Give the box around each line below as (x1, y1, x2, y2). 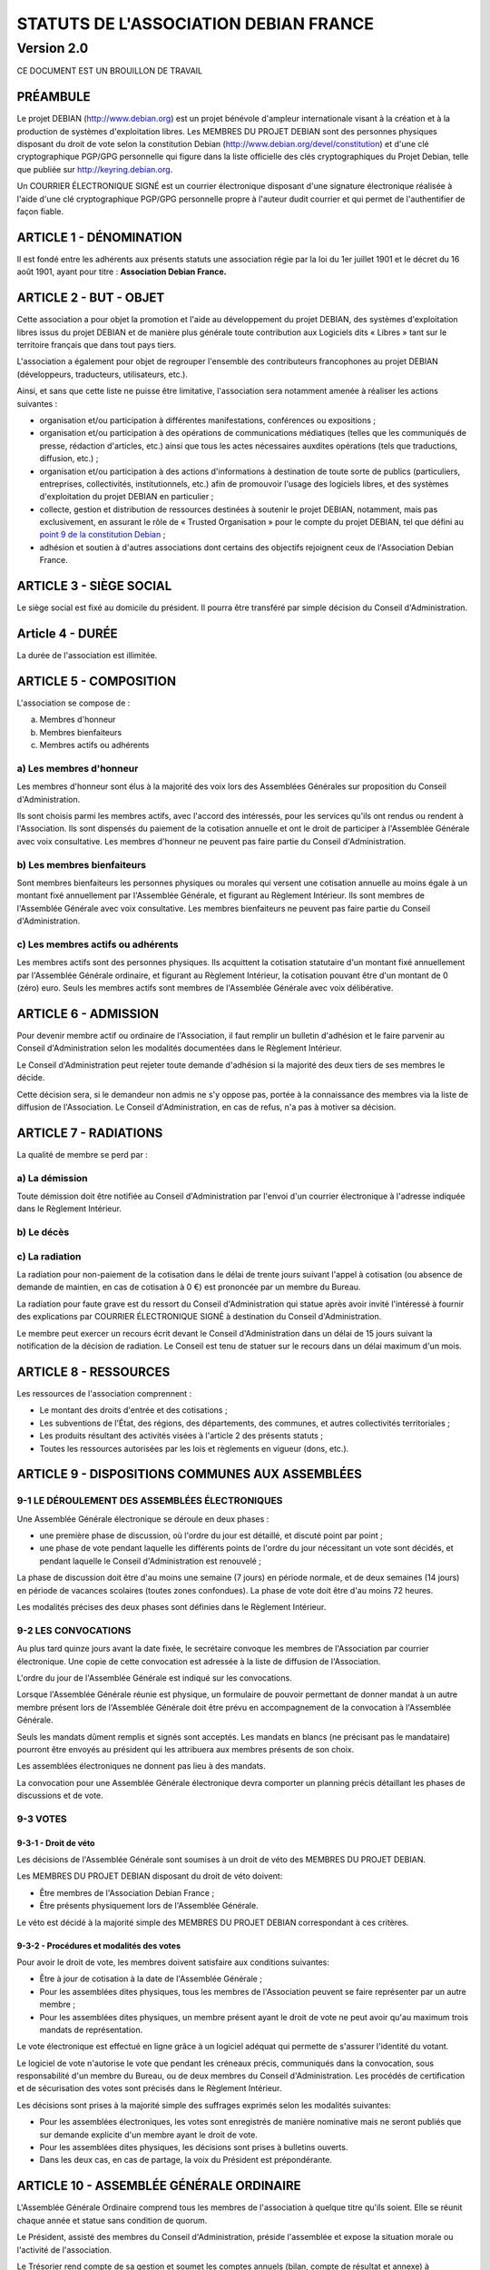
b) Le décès (16, 1226, 70, 1239)
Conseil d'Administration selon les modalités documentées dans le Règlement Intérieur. (16, 1042, 342, 1053)
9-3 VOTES (16, 1812, 67, 1825)
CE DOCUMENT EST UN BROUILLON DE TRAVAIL (16, 65, 203, 76)
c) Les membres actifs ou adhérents (16, 938, 179, 951)
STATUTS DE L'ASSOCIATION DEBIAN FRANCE (16, 14, 374, 34)
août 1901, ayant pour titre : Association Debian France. (16, 266, 227, 277)
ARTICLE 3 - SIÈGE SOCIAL (16, 578, 172, 594)
